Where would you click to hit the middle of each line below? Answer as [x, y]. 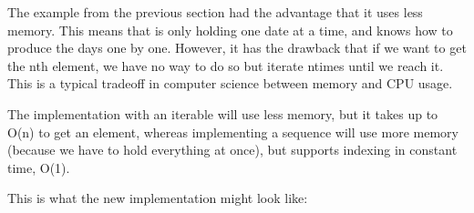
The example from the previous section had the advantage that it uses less [215, 12]
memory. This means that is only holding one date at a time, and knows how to [230, 30]
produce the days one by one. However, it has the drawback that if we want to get [237, 48]
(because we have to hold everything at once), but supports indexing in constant [232, 150]
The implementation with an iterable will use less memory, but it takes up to [223, 113]
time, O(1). [39, 167]
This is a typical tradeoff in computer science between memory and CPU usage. [230, 83]
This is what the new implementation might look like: [158, 198]
